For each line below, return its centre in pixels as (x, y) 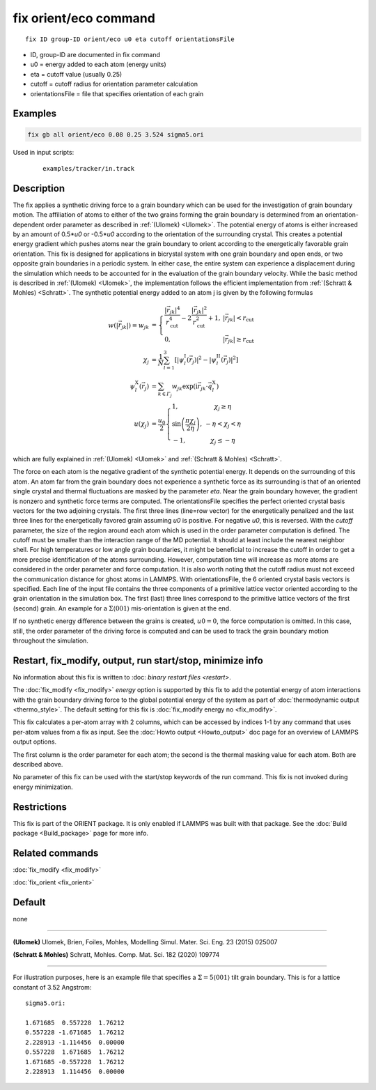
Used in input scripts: (44, 153)
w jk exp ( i (185, 387)
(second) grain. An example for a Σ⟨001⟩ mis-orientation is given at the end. (122, 608)
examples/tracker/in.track (89, 168)
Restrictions (40, 807)
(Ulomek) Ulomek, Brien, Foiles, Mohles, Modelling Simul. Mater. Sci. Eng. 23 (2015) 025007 (145, 942)
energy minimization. (43, 787)
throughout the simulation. (50, 640)
